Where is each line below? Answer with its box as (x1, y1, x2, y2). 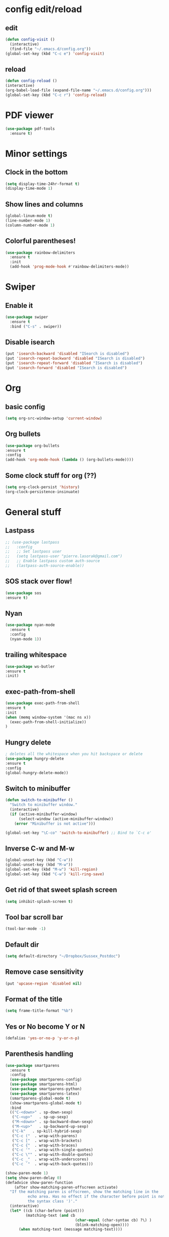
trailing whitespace (5, 651, 67, 659)
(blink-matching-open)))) (74, 1222, 129, 1227)
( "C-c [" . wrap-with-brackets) (12, 1138, 82, 1143)
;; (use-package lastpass (5, 540, 59, 545)
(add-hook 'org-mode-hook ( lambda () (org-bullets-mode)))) (5, 457, 134, 462)
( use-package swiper (5, 314, 49, 319)
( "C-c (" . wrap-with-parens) (12, 1133, 78, 1139)
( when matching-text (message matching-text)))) (18, 1227, 123, 1232)
